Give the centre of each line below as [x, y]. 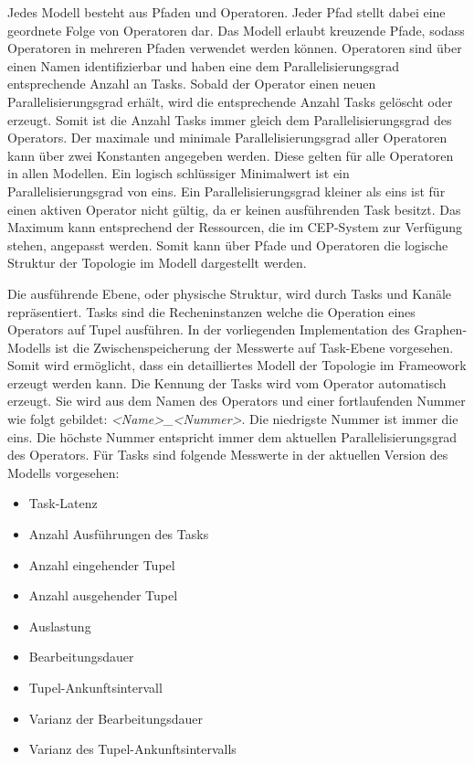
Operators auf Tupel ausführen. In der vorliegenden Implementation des [209, 329]
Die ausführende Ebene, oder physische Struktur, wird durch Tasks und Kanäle [230, 293]
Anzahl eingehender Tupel [102, 564]
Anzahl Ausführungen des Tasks [119, 534]
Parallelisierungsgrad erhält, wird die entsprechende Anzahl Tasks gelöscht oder [230, 101]
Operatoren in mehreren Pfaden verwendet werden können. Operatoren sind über [235, 48]
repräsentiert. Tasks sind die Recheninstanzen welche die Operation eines [211, 311]
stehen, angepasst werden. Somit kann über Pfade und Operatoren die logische [228, 244]
